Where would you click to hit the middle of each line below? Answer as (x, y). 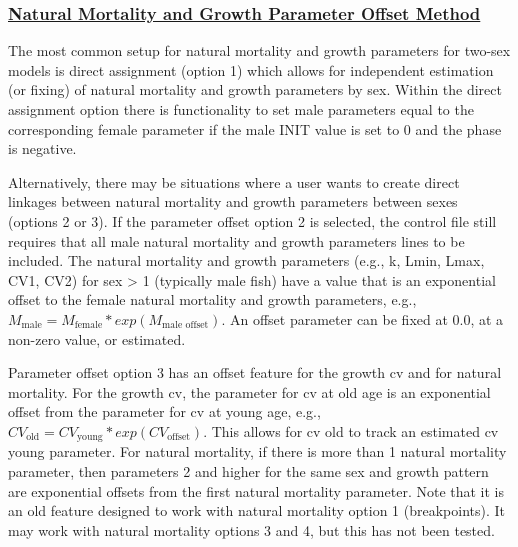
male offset (185, 325)
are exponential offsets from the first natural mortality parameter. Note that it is (256, 490)
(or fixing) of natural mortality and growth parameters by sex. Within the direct (255, 89)
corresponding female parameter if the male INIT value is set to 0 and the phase (255, 128)
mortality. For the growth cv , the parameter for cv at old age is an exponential (249, 391)
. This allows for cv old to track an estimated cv (351, 430)
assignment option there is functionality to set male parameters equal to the (241, 109)
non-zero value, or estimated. (97, 338)
